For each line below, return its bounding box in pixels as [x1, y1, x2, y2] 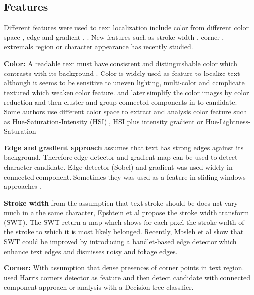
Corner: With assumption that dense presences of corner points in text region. [4, 262, 244, 273]
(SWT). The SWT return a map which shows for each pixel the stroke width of [4, 217, 244, 227]
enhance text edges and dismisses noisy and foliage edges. [4, 246, 178, 256]
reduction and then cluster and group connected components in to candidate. [4, 97, 237, 107]
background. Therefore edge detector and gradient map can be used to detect [4, 152, 238, 162]
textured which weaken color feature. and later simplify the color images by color [4, 87, 249, 97]
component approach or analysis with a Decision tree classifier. [4, 282, 194, 292]
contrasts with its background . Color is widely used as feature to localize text [4, 68, 240, 78]
